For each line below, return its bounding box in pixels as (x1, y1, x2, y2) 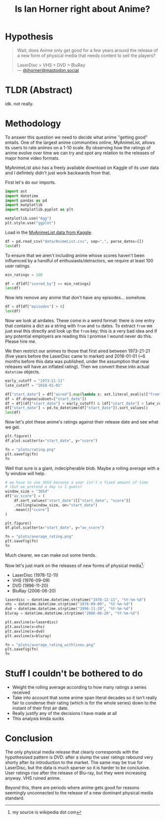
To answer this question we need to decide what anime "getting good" (5, 134, 148, 140)
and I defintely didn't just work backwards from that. (5, 170, 111, 175)
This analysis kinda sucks (12, 716, 64, 722)
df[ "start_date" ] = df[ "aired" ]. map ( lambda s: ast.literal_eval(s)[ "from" (5, 392, 162, 396)
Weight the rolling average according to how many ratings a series (12, 684, 147, 690)
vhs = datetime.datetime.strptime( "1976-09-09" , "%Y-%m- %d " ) (5, 602, 133, 607)
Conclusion (5, 733, 53, 744)
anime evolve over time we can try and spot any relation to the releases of (5, 150, 155, 156)
